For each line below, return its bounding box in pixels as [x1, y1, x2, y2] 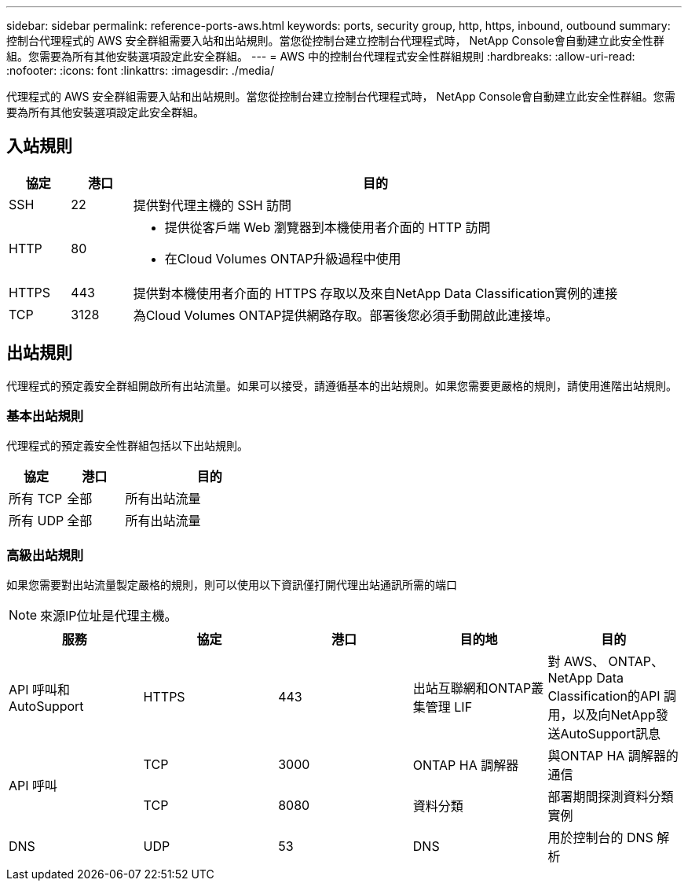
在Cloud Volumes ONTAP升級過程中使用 [164, 250, 401, 267]
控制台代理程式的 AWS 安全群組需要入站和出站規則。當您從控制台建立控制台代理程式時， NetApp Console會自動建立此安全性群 [6, 34, 664, 47]
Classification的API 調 [547, 688, 676, 705]
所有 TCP [9, 491, 63, 507]
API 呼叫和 [9, 682, 71, 698]
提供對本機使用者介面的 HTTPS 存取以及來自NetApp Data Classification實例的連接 [133, 285, 618, 301]
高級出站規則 [6, 547, 84, 563]
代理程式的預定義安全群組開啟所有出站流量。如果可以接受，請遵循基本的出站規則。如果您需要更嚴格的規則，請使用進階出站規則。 [6, 378, 677, 392]
